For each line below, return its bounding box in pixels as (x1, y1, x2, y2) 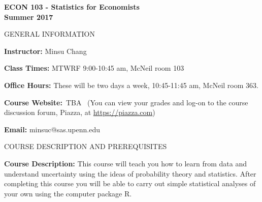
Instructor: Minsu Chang (4, 45, 87, 56)
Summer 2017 (4, 11, 53, 22)
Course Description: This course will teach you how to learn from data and (4, 158, 247, 168)
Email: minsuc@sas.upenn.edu (4, 124, 100, 134)
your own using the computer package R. (4, 188, 132, 198)
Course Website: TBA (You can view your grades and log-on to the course (4, 97, 248, 107)
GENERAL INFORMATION (4, 28, 95, 39)
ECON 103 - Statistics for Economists (4, 2, 140, 12)
